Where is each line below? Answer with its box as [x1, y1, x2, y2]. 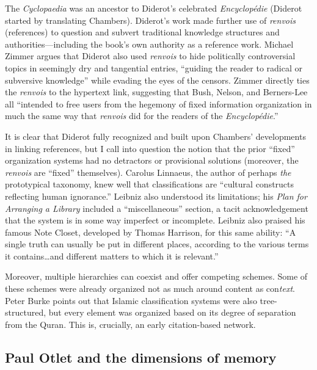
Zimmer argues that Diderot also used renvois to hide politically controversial [5, 49, 296, 62]
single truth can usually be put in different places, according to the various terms [5, 238, 309, 250]
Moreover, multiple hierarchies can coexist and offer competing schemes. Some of [5, 270, 308, 283]
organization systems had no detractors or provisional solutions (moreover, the [5, 154, 299, 167]
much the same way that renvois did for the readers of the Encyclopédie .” [5, 109, 279, 122]
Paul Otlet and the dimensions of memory [5, 347, 277, 366]
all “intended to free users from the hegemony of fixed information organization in [5, 97, 312, 110]
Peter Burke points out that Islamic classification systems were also [5, 294, 257, 307]
